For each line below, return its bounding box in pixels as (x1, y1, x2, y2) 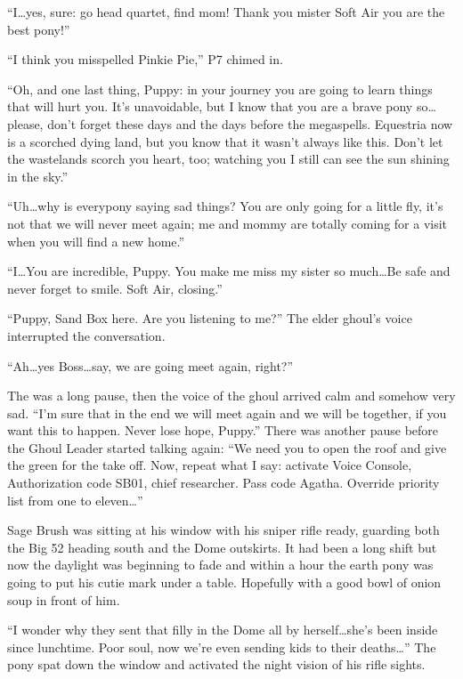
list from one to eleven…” (7, 490, 143, 509)
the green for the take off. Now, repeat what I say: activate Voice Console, (7, 456, 412, 474)
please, (7, 114, 44, 133)
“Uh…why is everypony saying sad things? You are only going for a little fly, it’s (7, 197, 443, 215)
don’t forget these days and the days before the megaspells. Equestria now (47, 114, 453, 133)
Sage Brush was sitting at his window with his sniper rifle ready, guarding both (7, 521, 440, 539)
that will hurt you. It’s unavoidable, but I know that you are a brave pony (7, 97, 413, 116)
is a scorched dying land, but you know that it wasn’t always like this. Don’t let (7, 132, 443, 150)
